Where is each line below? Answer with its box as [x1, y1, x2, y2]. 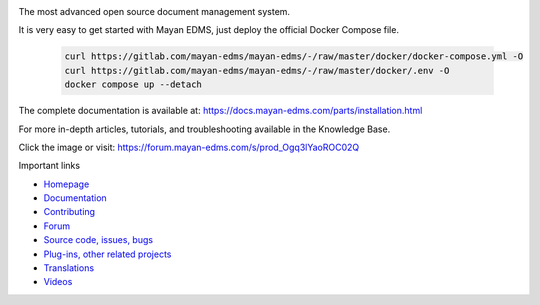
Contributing [43, 206, 95, 218]
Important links [18, 160, 80, 172]
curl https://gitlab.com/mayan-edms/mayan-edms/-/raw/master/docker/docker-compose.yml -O [64, 51, 524, 62]
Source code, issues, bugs [43, 234, 154, 246]
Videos [43, 276, 73, 288]
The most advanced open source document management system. [18, 6, 290, 17]
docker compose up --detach [64, 79, 202, 90]
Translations [43, 262, 95, 274]
